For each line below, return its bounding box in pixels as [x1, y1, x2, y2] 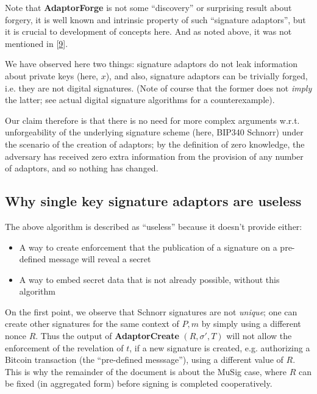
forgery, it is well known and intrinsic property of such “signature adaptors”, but [5, 13, 306, 26]
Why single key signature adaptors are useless [5, 192, 302, 210]
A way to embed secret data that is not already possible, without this [19, 273, 280, 285]
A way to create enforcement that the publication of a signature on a [19, 240, 277, 253]
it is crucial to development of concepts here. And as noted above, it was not [5, 25, 292, 38]
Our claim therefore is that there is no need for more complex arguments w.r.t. [5, 113, 300, 126]
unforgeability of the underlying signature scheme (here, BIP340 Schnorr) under [5, 126, 304, 138]
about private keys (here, [5, 69, 98, 82]
